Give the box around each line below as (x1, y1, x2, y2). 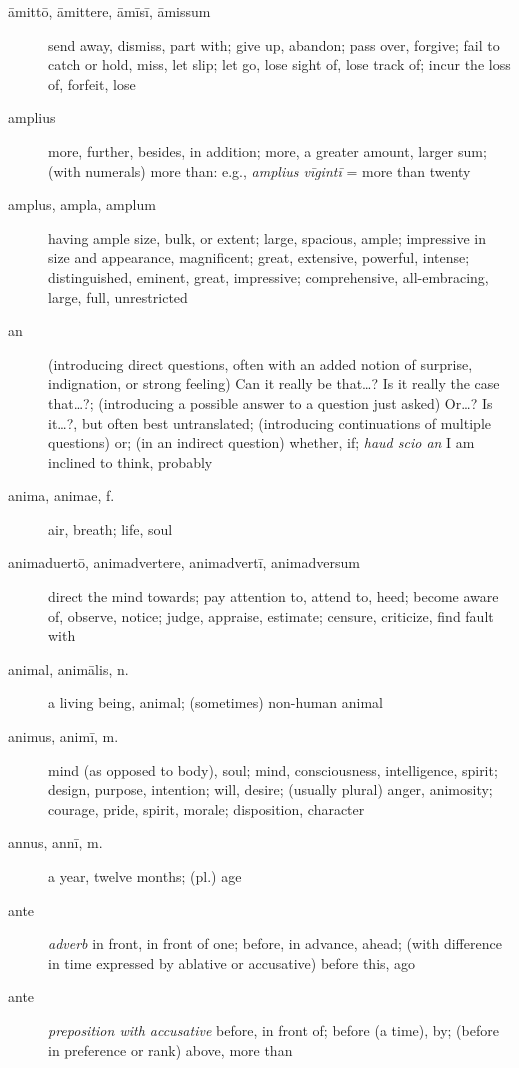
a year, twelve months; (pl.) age (48, 866, 242, 886)
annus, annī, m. (8, 832, 103, 853)
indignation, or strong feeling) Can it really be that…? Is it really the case (48, 373, 500, 394)
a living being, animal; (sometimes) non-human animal (48, 692, 384, 713)
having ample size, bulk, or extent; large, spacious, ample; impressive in (48, 227, 486, 248)
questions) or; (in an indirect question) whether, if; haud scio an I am (48, 432, 475, 453)
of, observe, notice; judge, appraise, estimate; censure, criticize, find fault (48, 605, 494, 626)
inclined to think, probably (48, 451, 213, 472)
